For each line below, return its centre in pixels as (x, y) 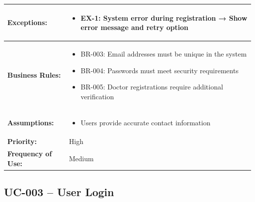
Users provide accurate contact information (145, 122)
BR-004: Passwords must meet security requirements (160, 70)
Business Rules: (34, 75)
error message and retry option (134, 27)
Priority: (22, 141)
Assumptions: (31, 122)
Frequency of (30, 154)
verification (97, 96)
